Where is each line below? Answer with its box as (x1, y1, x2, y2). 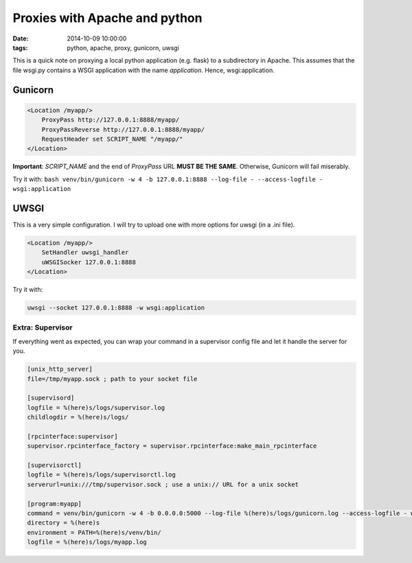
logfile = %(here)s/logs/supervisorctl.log (27, 471, 176, 479)
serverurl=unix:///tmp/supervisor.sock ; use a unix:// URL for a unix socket (27, 481, 299, 488)
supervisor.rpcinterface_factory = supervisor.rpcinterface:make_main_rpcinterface (27, 442, 317, 450)
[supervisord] (27, 394, 75, 402)
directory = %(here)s (27, 519, 100, 527)
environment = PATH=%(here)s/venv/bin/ (27, 529, 161, 536)
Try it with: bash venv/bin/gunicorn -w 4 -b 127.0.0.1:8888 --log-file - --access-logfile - (12, 175, 323, 183)
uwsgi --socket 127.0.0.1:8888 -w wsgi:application (27, 304, 205, 312)
